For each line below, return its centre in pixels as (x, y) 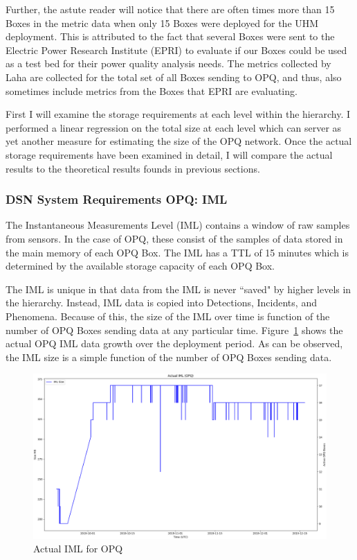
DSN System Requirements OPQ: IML (117, 199)
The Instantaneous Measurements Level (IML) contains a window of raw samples (178, 225)
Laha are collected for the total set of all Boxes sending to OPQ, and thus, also (174, 77)
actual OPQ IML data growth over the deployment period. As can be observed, (174, 343)
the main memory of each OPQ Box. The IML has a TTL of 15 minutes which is (177, 252)
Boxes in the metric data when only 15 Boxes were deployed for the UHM (162, 23)
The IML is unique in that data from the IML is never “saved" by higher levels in (178, 289)
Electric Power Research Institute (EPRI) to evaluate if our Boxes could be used (176, 50)
